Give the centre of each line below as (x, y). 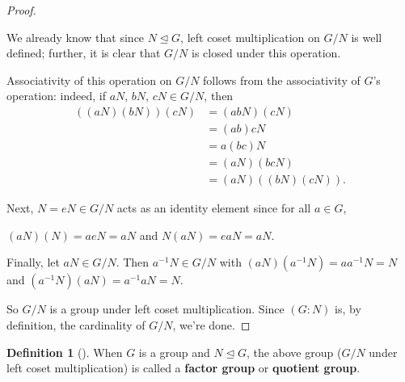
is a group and (174, 352)
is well (367, 37)
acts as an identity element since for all (214, 208)
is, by (348, 309)
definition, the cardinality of (76, 324)
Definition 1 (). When (65, 352)
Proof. (21, 10)
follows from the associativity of (282, 80)
